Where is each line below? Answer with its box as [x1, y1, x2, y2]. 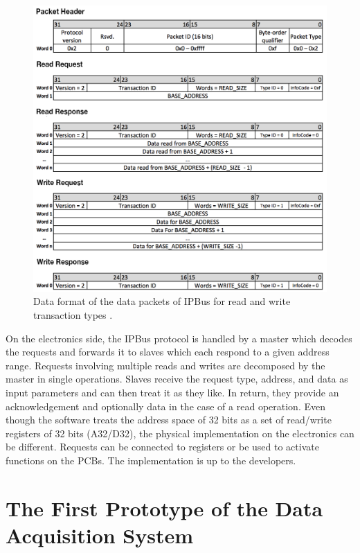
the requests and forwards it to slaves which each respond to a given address [6, 344, 330, 359]
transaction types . [33, 308, 113, 322]
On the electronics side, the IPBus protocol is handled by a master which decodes [6, 331, 352, 345]
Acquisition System [6, 520, 194, 549]
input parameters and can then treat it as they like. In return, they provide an [6, 385, 339, 399]
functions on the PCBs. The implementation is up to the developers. [6, 453, 296, 467]
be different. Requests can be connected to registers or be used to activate [6, 439, 319, 454]
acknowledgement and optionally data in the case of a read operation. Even [6, 398, 325, 413]
